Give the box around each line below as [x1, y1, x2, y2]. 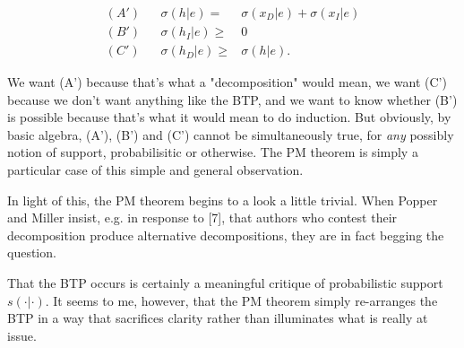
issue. [7, 326, 37, 344]
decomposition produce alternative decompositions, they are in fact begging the [7, 225, 444, 244]
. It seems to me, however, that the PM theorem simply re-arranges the [45, 291, 438, 309]
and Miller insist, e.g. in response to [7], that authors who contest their [7, 208, 398, 227]
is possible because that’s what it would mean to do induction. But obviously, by [7, 108, 451, 126]
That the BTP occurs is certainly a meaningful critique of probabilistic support [7, 274, 443, 292]
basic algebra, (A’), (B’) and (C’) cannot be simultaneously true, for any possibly [7, 125, 454, 144]
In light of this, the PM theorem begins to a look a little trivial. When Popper [7, 190, 438, 209]
